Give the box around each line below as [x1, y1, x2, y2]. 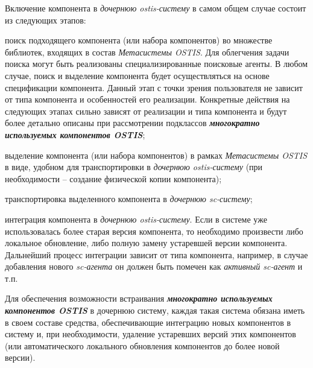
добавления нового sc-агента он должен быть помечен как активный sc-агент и [5, 260, 303, 273]
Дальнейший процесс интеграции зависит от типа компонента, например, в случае [5, 248, 308, 261]
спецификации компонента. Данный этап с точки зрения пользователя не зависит [5, 81, 303, 94]
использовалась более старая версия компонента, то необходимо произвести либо [5, 224, 303, 237]
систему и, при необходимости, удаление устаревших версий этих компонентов [5, 328, 296, 340]
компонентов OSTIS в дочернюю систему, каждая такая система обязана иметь [5, 304, 305, 317]
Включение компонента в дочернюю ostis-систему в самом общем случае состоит [5, 2, 306, 14]
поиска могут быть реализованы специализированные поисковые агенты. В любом [5, 57, 308, 70]
